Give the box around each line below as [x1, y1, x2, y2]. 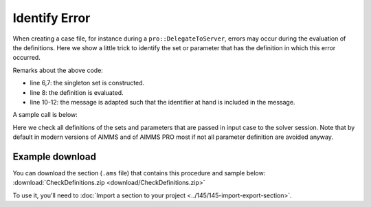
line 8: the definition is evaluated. [30, 88, 124, 96]
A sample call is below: [12, 111, 78, 119]
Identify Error [12, 10, 91, 25]
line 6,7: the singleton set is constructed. [30, 79, 144, 87]
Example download [12, 151, 96, 162]
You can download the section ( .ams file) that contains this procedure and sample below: [12, 168, 266, 177]
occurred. [12, 54, 41, 62]
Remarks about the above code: [12, 66, 103, 74]
